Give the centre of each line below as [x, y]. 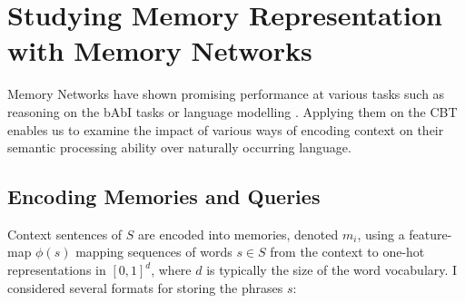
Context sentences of [65, 234]
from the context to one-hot [347, 252]
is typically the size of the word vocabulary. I [332, 270]
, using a [381, 234]
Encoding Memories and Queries [164, 196]
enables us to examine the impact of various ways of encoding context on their [226, 129]
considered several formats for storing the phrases [145, 287]
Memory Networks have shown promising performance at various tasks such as [226, 94]
